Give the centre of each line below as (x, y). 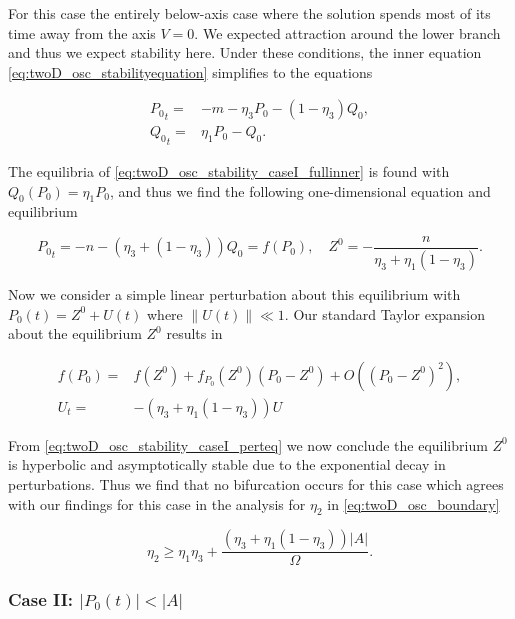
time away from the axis (82, 32)
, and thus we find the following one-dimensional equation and (300, 190)
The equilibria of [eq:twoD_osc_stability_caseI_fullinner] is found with (229, 171)
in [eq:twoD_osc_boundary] (413, 503)
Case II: (41, 599)
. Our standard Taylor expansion (385, 313)
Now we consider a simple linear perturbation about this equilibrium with (234, 293)
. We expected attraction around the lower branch (347, 32)
